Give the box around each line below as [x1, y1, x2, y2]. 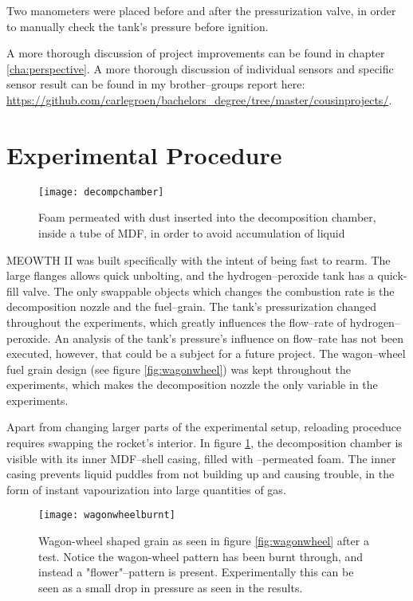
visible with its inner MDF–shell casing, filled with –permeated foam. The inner [6, 450, 396, 466]
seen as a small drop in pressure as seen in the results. [38, 579, 303, 595]
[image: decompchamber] [38, 186, 164, 198]
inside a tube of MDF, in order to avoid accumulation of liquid [38, 224, 345, 241]
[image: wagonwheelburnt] [38, 509, 175, 521]
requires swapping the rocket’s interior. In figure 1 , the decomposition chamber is [6, 434, 403, 451]
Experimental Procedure [6, 138, 282, 171]
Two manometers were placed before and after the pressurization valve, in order [6, 2, 396, 18]
